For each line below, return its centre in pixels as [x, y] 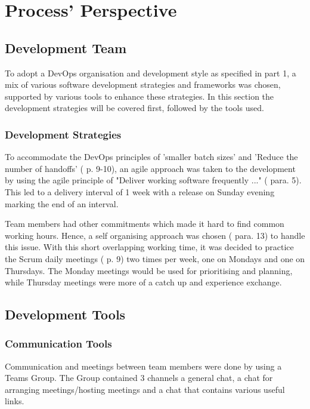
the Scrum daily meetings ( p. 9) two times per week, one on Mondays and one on [155, 258]
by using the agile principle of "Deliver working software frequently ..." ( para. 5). [153, 180]
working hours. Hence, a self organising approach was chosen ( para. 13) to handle [155, 235]
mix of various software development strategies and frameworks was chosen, [143, 84]
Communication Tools [58, 344]
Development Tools [65, 314]
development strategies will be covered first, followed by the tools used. [134, 108]
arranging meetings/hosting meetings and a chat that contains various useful [145, 389]
